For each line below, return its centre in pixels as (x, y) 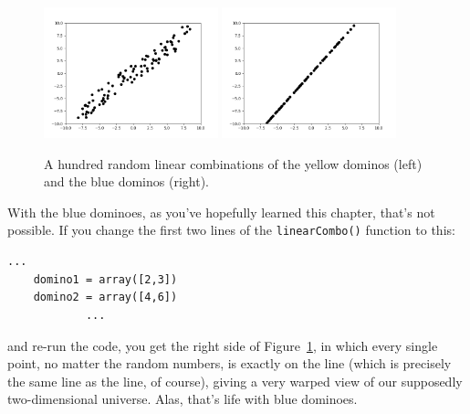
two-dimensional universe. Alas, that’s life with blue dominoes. (183, 399)
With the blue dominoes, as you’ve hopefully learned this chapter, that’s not (221, 212)
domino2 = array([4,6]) (105, 297)
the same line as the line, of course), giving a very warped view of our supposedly (235, 381)
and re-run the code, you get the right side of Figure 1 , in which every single (223, 345)
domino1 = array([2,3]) (105, 279)
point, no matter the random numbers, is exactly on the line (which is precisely (230, 363)
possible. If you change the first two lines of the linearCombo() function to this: (231, 230)
